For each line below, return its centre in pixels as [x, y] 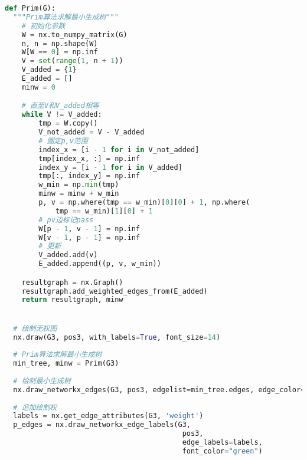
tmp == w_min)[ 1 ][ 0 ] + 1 [104, 211]
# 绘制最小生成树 [42, 381]
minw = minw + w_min [79, 194]
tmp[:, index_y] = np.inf [89, 176]
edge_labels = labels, [222, 442]
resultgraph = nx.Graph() [72, 282]
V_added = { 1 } [49, 70]
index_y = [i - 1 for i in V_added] [110, 167]
